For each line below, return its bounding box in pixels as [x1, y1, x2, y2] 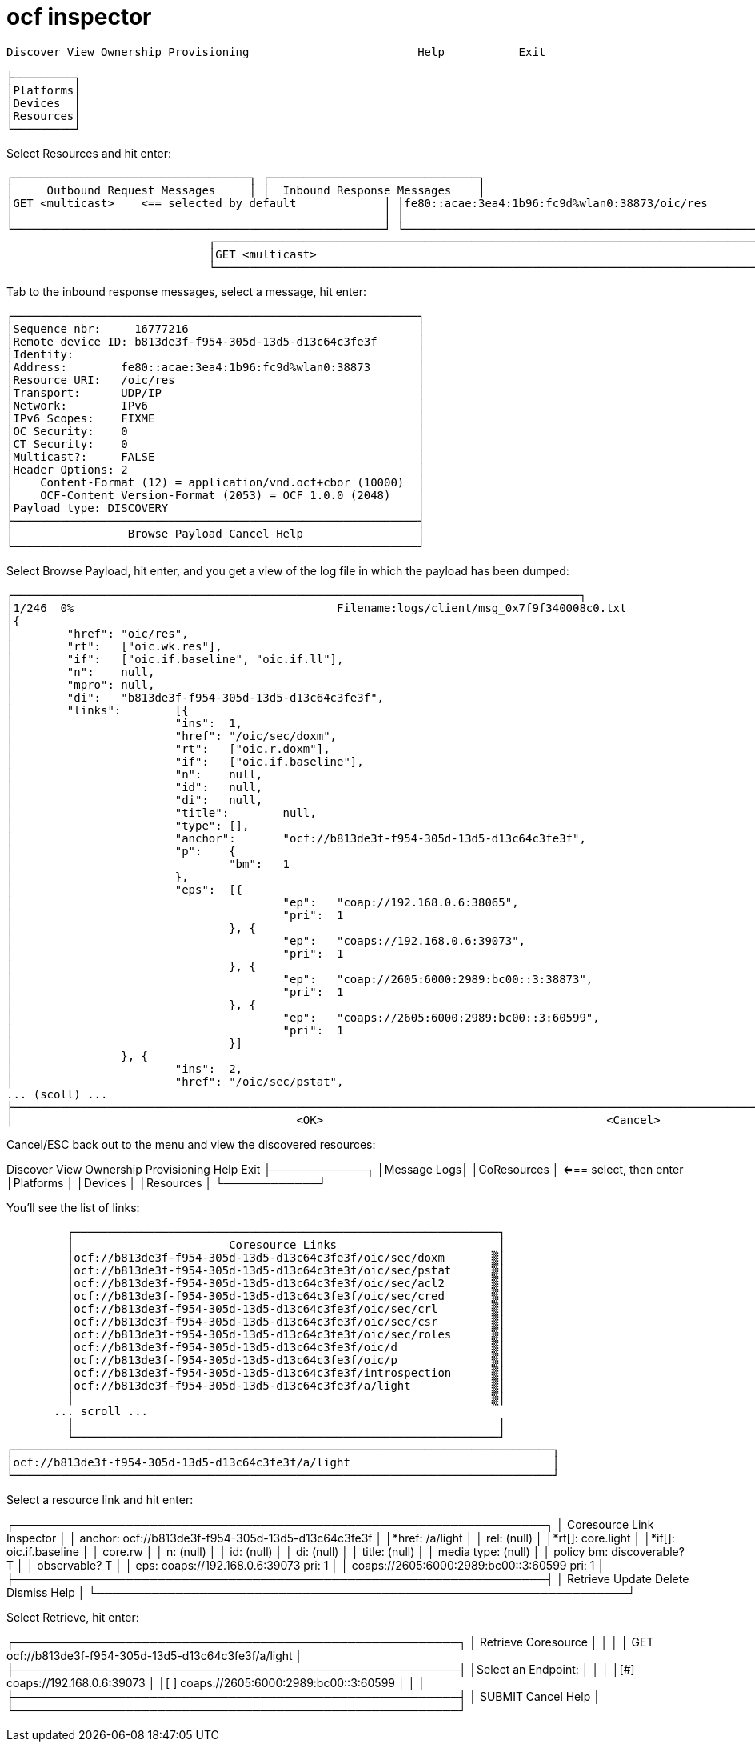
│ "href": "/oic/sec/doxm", [6, 729, 338, 742]
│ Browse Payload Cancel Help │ [6, 526, 425, 540]
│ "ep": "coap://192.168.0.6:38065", [6, 895, 519, 909]
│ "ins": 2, [6, 1062, 243, 1075]
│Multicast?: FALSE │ [6, 450, 425, 463]
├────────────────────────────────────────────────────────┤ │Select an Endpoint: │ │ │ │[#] [6, 1662, 635, 1676]
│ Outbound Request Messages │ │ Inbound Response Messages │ [6, 183, 485, 197]
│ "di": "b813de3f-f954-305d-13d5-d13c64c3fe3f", [6, 690, 385, 704]
